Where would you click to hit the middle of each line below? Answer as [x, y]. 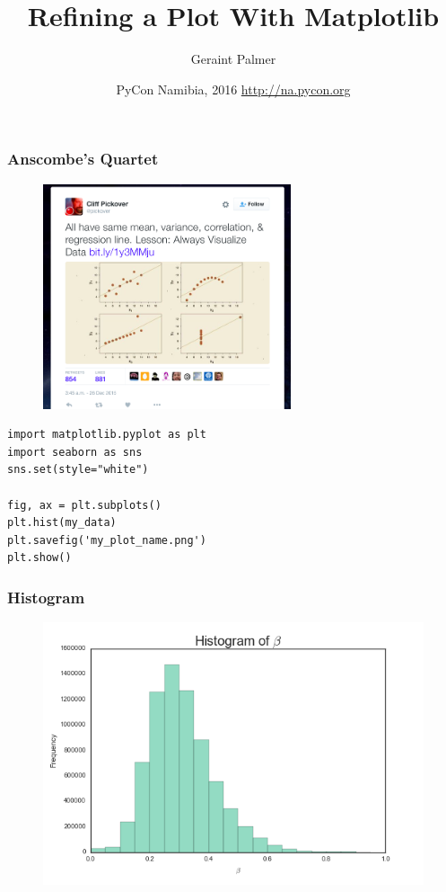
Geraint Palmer [233, 59]
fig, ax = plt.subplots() [84, 505]
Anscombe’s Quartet [83, 159]
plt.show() [39, 558]
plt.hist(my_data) [62, 523]
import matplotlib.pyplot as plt [107, 435]
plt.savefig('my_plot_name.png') [107, 540]
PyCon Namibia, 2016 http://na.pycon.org [233, 89]
